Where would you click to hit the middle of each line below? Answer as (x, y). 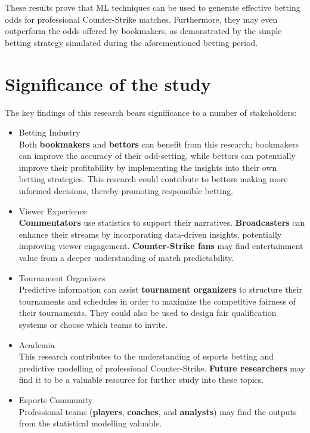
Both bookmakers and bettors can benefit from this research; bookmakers (159, 144)
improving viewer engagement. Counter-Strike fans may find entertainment (161, 246)
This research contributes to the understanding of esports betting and (146, 356)
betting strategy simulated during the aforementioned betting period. (131, 42)
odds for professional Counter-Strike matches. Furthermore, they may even (141, 19)
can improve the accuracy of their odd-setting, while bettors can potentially (157, 156)
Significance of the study (108, 83)
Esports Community (56, 399)
